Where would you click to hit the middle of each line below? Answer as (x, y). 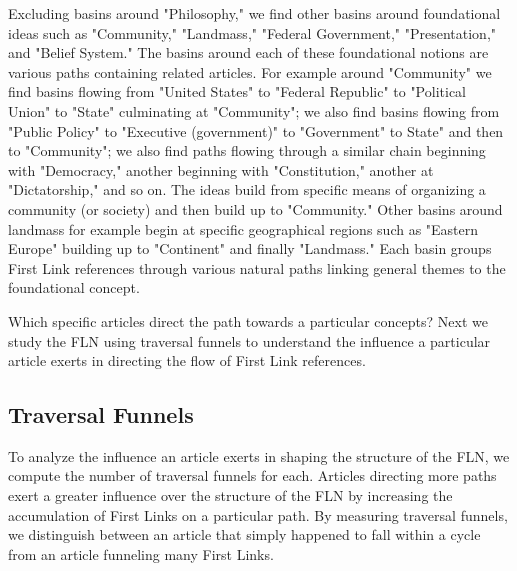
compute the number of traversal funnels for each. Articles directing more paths (252, 475)
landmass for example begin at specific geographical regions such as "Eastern (243, 228)
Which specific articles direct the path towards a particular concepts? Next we (248, 320)
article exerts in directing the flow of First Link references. (187, 360)
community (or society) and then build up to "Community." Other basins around (255, 208)
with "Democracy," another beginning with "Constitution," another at (221, 169)
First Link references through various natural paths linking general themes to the (257, 267)
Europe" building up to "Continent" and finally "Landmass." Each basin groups (250, 248)
